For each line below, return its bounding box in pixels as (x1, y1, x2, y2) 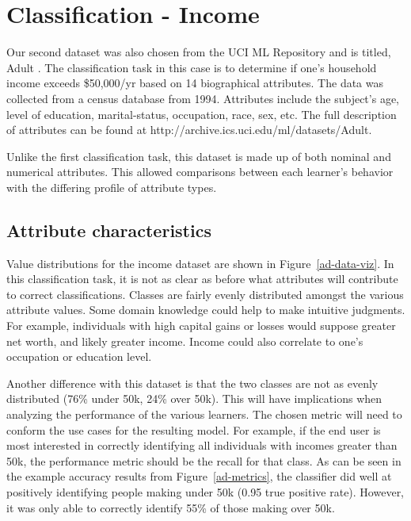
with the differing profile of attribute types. (6, 178, 217, 195)
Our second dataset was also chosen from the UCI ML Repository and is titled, (6, 44, 391, 60)
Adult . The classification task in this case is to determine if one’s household (6, 59, 377, 75)
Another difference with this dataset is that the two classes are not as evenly (6, 374, 379, 391)
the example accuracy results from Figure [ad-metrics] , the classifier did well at (6, 468, 392, 485)
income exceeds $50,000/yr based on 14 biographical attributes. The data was (6, 75, 384, 91)
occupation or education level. (6, 348, 152, 365)
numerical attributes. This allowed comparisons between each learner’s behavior (6, 163, 394, 180)
